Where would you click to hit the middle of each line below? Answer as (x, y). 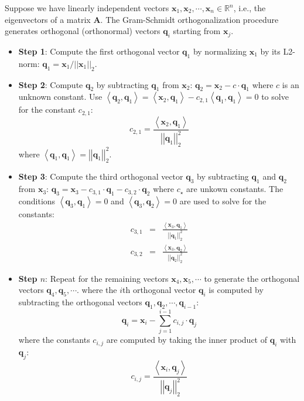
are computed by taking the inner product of (187, 340)
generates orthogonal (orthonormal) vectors (83, 31)
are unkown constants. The (235, 189)
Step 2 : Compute (51, 84)
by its (270, 51)
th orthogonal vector (159, 290)
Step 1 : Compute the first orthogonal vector (99, 51)
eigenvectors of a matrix (48, 19)
